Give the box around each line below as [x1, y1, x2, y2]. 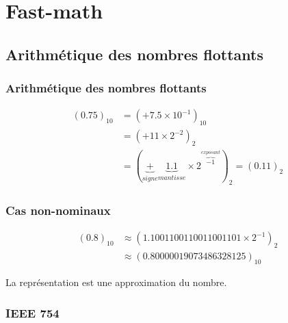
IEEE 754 [5, 304, 60, 321]
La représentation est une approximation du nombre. [5, 275, 227, 289]
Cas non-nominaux [5, 202, 111, 219]
